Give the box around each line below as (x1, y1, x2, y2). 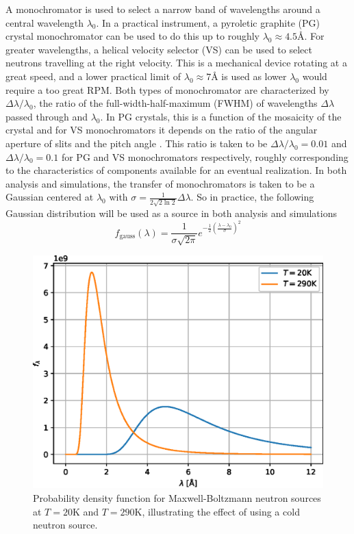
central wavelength (5, 15, 84, 29)
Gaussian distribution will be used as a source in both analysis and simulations (5, 206, 337, 220)
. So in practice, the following (190, 190, 314, 204)
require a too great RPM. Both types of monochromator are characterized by (5, 82, 329, 97)
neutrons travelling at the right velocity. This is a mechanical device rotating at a (5, 55, 347, 70)
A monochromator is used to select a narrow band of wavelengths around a (5, 2, 320, 16)
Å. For (297, 29, 325, 43)
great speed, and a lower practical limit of (5, 68, 181, 83)
